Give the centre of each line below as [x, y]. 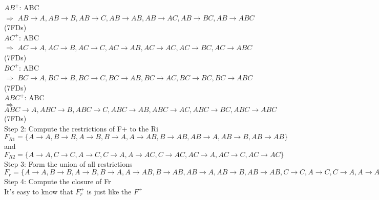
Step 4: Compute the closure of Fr [58, 181]
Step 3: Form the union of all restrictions [68, 163]
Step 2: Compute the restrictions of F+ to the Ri [81, 128]
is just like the [109, 191]
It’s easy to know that [39, 191]
